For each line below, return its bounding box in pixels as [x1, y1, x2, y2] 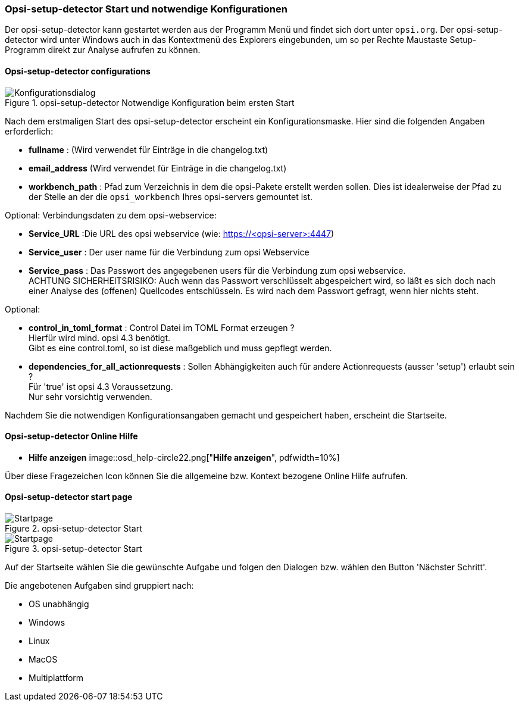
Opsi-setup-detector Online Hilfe [5, 431, 138, 442]
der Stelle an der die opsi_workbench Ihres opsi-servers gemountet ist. [29, 191, 313, 202]
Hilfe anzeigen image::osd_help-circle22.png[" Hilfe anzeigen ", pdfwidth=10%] [29, 452, 340, 463]
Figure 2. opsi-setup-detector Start [5, 523, 142, 534]
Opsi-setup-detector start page [5, 492, 133, 502]
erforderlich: [5, 126, 54, 136]
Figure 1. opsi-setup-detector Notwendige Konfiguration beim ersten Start [5, 97, 295, 108]
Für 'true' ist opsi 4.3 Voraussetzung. [29, 381, 173, 392]
